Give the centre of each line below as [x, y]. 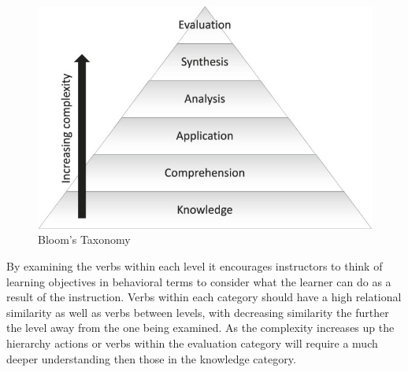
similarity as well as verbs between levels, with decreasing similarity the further [198, 312]
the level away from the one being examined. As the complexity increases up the [200, 328]
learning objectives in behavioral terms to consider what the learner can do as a [199, 281]
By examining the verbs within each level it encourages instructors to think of [195, 266]
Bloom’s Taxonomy [84, 239]
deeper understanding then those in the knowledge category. [151, 358]
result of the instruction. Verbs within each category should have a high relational [204, 297]
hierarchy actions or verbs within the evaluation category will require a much [192, 343]
